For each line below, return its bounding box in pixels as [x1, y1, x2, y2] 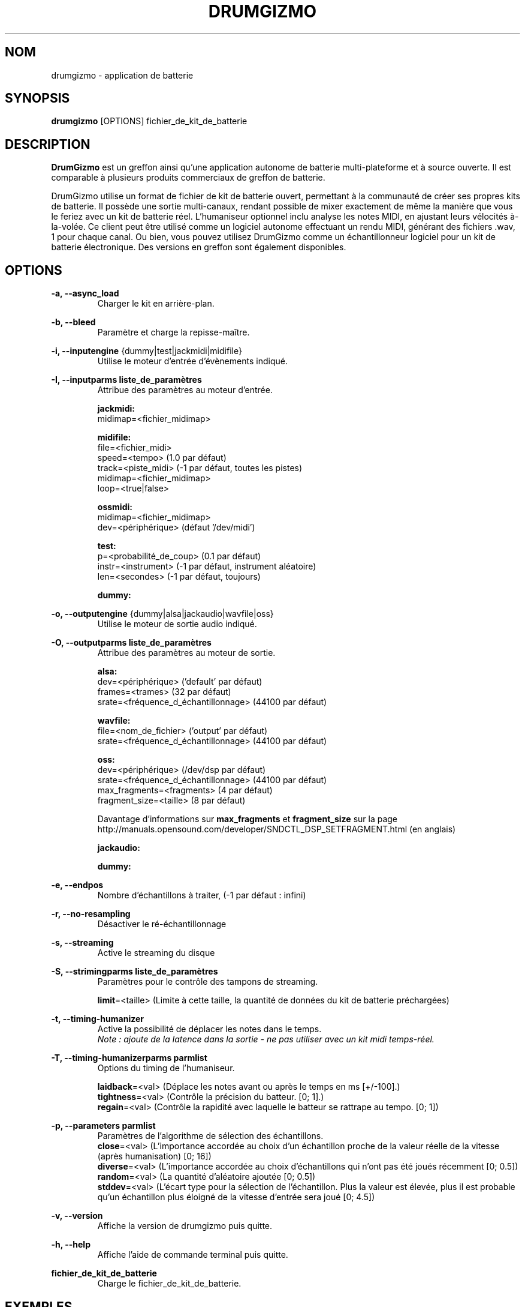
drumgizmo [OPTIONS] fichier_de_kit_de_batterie [51, 116, 248, 127]
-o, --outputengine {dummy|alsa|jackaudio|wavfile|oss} [51, 608, 274, 619]
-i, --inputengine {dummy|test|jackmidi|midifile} [51, 346, 242, 356]
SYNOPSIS [5, 91, 70, 106]
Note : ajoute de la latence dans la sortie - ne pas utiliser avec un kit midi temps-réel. [97, 1034, 435, 1045]
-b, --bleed [51, 317, 96, 328]
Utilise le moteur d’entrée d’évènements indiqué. [97, 356, 288, 367]
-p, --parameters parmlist [51, 1120, 156, 1131]
